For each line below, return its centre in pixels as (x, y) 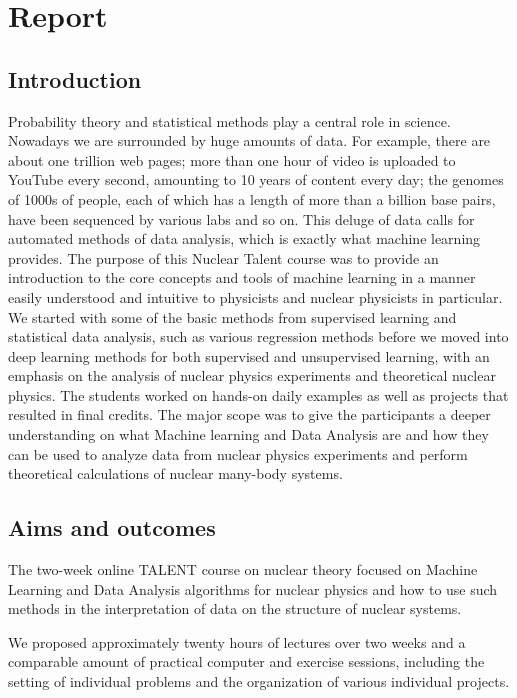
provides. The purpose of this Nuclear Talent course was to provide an (223, 257)
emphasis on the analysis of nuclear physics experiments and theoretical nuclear (252, 375)
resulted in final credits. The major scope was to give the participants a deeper (249, 414)
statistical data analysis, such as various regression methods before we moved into (258, 336)
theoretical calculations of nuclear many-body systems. (175, 473)
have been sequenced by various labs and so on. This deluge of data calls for (241, 218)
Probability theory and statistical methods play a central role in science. (229, 120)
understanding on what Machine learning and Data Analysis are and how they (248, 434)
